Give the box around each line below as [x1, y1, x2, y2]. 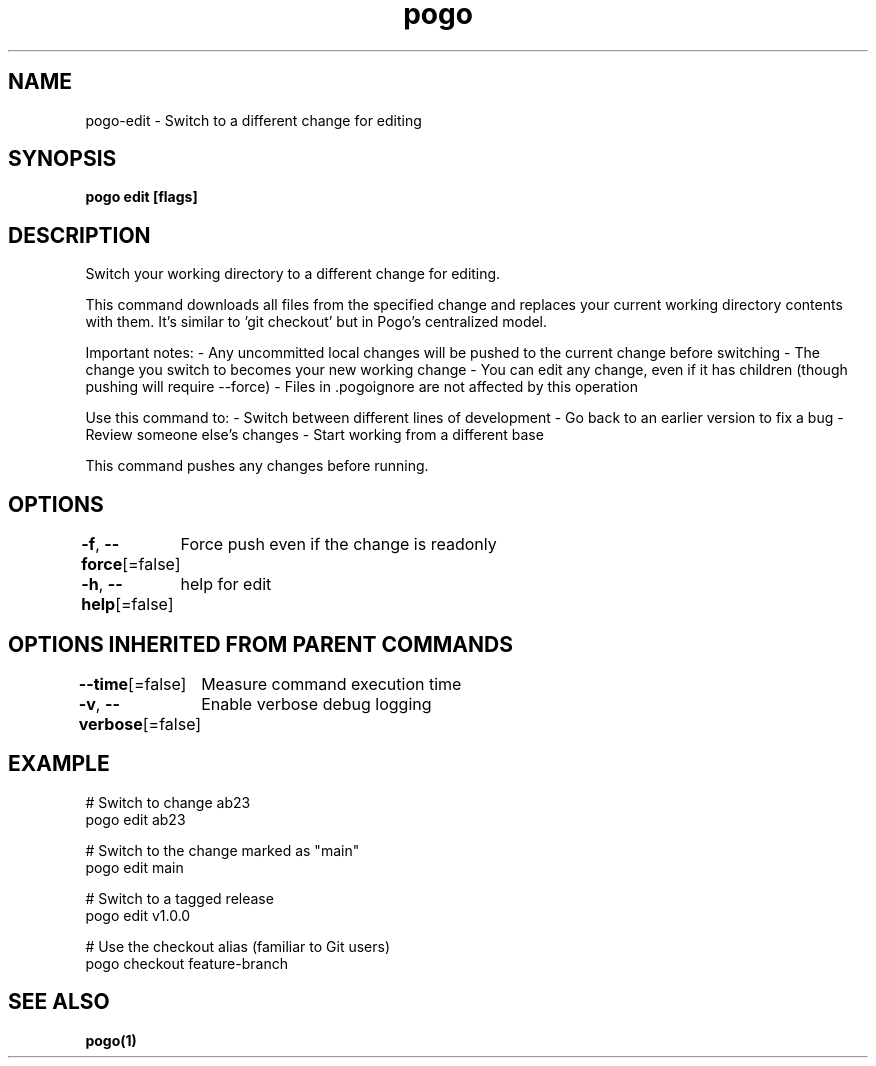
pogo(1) [85, 1031, 137, 1049]
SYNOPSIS [8, 146, 117, 172]
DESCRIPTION [8, 222, 151, 248]
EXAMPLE [8, 751, 110, 777]
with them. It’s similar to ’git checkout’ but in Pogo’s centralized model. [85, 313, 548, 331]
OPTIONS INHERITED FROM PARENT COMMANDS [8, 631, 513, 657]
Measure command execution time [201, 673, 462, 694]
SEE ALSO [8, 989, 110, 1015]
